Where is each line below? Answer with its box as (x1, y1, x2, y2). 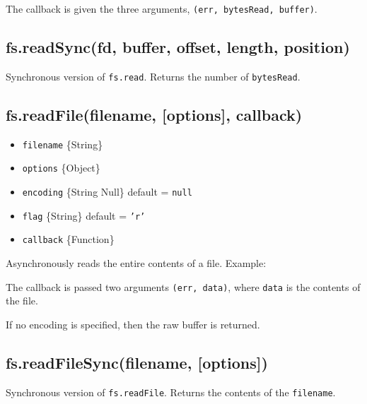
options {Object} (22, 160, 100, 175)
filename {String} (22, 136, 103, 151)
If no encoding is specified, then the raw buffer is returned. (6, 316, 260, 331)
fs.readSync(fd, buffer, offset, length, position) (6, 36, 350, 58)
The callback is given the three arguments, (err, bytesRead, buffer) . (6, 1, 318, 16)
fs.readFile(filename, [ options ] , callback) (6, 103, 303, 125)
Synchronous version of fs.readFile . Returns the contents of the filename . (6, 384, 336, 399)
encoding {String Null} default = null (22, 184, 192, 199)
